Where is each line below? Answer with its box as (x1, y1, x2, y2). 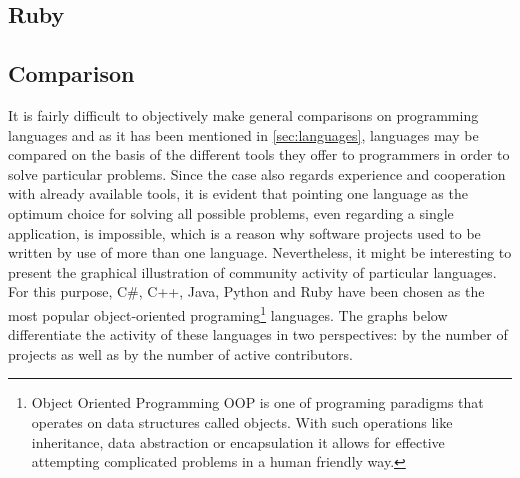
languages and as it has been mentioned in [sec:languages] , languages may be (8, 124, 479, 145)
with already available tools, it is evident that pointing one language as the (8, 183, 468, 204)
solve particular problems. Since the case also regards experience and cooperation (8, 163, 506, 184)
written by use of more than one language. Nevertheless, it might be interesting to (8, 242, 512, 263)
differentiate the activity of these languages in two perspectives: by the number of (8, 324, 508, 345)
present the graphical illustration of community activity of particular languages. (8, 261, 497, 282)
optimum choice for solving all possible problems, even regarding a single (8, 202, 454, 223)
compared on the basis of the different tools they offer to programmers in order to (8, 144, 510, 165)
